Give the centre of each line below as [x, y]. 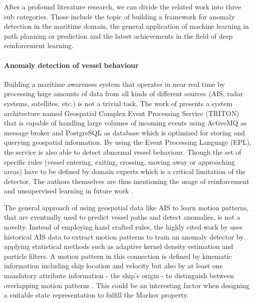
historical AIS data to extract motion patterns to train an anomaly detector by [124, 236]
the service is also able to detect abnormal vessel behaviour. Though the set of [123, 151]
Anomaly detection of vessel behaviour [71, 65]
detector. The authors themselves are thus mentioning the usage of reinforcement [127, 181]
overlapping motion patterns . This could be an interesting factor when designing [127, 285]
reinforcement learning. [39, 45]
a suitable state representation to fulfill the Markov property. [96, 295]
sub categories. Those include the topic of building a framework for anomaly [120, 16]
